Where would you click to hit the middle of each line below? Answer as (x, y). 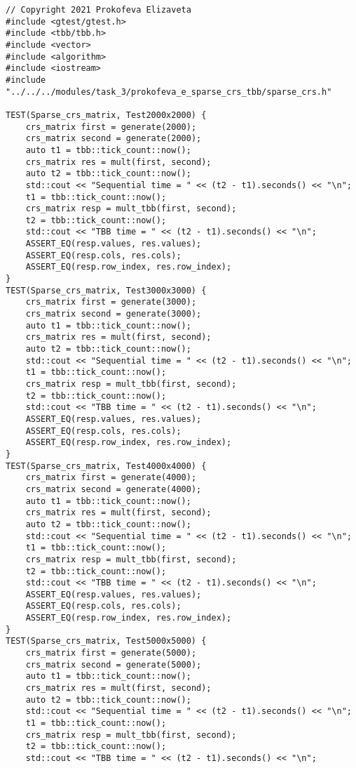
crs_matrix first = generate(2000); (111, 127)
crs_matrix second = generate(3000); (114, 314)
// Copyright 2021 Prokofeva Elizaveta (98, 10)
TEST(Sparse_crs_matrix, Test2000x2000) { (106, 115)
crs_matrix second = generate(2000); (114, 139)
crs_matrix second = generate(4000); (114, 489)
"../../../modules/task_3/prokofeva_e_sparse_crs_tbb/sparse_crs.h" (169, 92)
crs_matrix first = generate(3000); (111, 302)
